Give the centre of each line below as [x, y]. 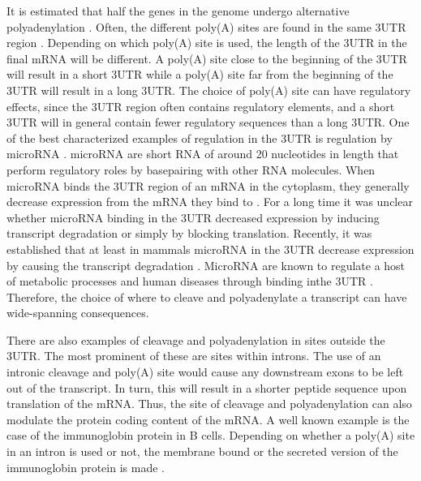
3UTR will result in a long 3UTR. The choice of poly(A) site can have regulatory [209, 90]
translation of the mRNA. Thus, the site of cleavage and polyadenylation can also [209, 404]
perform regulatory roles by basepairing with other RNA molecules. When [191, 169]
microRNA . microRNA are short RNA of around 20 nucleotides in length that [203, 154]
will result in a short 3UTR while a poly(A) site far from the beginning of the [200, 74]
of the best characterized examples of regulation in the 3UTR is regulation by [200, 137]
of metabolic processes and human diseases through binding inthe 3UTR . [190, 281]
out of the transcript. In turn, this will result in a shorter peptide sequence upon [207, 387]
